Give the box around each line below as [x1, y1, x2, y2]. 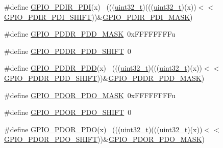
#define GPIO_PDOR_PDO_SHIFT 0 [4, 107, 132, 117]
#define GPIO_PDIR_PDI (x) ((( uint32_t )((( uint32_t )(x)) [4, 2, 196, 12]
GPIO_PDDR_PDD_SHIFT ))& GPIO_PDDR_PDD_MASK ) [4, 72, 205, 83]
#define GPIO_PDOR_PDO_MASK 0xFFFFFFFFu [4, 90, 176, 100]
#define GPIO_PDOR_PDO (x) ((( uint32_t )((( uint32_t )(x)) [4, 124, 203, 134]
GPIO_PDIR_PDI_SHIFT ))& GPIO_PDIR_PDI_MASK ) [4, 11, 193, 22]
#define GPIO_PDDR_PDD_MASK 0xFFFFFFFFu [4, 28, 176, 39]
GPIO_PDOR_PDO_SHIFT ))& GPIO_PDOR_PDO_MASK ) [4, 134, 205, 144]
